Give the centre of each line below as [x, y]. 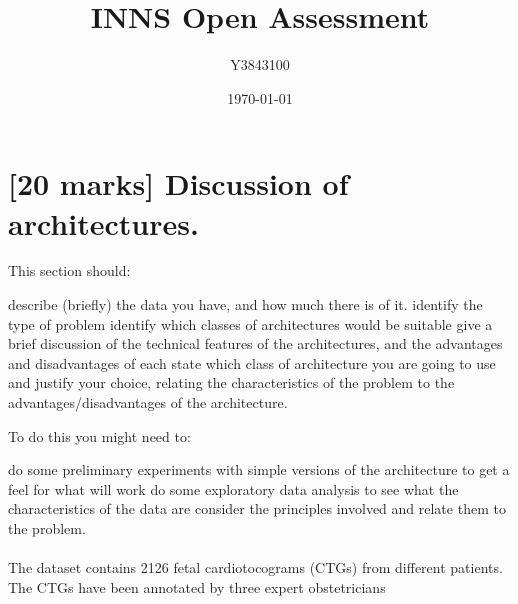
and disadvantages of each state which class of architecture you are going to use [252, 362]
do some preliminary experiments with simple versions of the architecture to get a [259, 469]
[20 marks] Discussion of [178, 183]
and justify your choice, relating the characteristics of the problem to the [231, 382]
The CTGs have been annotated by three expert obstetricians [197, 586]
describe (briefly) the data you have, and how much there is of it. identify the [245, 304]
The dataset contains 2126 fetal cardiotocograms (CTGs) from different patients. [255, 567]
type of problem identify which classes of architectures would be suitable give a [250, 323]
